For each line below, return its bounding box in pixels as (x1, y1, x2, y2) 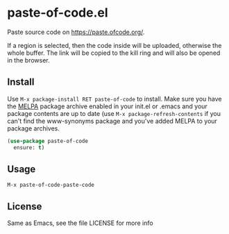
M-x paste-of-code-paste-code (7, 182, 95, 189)
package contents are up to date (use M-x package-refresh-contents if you (7, 109, 221, 117)
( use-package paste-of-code (7, 137, 89, 144)
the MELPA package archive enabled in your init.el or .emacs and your (7, 102, 208, 110)
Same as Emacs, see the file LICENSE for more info (7, 219, 154, 227)
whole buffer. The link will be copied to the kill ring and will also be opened (7, 49, 221, 57)
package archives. (7, 124, 60, 133)
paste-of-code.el (7, 5, 109, 21)
